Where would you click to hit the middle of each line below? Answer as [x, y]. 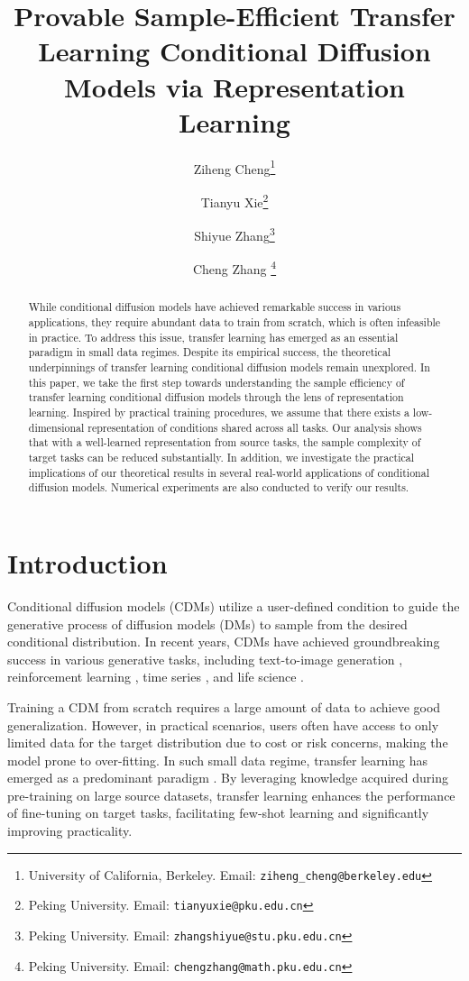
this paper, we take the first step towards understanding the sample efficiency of [216, 382]
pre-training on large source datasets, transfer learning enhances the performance [231, 795]
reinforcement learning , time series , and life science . [156, 677]
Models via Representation [234, 86]
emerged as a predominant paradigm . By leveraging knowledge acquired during [228, 778]
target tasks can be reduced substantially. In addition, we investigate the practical [221, 458]
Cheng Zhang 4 [234, 268]
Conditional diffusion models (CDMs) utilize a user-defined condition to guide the [234, 605]
